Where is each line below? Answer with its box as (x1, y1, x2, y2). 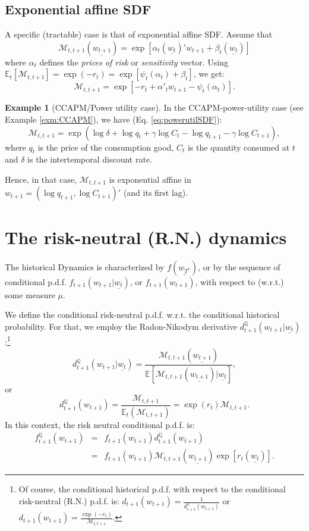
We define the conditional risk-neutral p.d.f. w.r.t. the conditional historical (5, 308, 280, 321)
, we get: (193, 67, 225, 80)
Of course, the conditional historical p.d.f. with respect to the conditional (18, 483, 286, 495)
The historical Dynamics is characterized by (5, 260, 165, 273)
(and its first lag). (123, 186, 188, 199)
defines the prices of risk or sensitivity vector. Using (39, 55, 228, 68)
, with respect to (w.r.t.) (195, 275, 284, 288)
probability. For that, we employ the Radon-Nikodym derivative (5, 320, 237, 332)
